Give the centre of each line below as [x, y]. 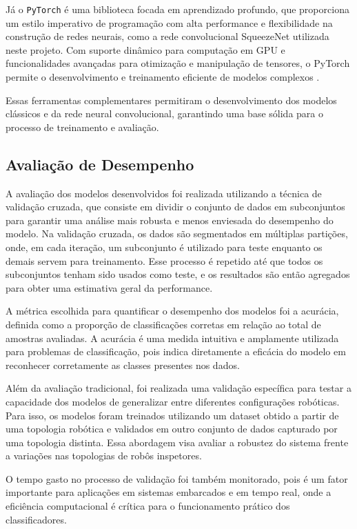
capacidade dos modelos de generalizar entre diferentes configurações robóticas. [173, 401]
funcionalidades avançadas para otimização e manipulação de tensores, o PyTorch [178, 63]
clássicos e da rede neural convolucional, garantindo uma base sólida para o [164, 113]
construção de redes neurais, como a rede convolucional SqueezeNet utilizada [167, 36]
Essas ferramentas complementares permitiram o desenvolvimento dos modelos [171, 100]
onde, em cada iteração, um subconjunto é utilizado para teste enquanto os [164, 247]
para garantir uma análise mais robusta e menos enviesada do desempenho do [170, 220]
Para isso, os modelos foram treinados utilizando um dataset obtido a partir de [172, 415]
